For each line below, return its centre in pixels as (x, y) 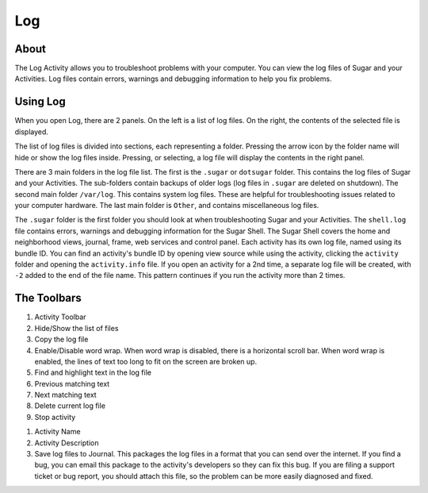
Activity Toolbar (60, 317)
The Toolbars (48, 298)
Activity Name (57, 432)
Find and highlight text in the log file (93, 372)
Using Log (40, 102)
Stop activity (55, 417)
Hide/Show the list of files (76, 328)
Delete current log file (70, 406)
